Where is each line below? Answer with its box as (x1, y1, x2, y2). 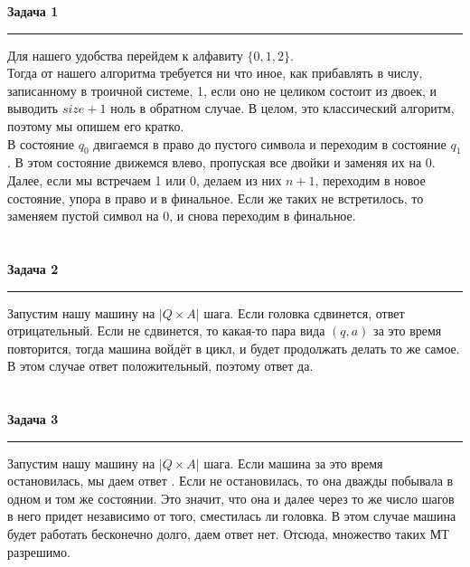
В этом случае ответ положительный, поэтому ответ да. (7, 356, 314, 375)
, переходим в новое (315, 170, 426, 189)
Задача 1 (7, 2, 59, 20)
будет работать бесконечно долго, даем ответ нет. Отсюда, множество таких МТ (7, 524, 449, 543)
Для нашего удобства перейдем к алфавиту (7, 45, 243, 64)
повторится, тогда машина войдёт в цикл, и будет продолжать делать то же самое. (7, 338, 460, 357)
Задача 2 (7, 259, 59, 278)
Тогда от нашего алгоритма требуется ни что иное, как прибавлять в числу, (7, 63, 423, 82)
